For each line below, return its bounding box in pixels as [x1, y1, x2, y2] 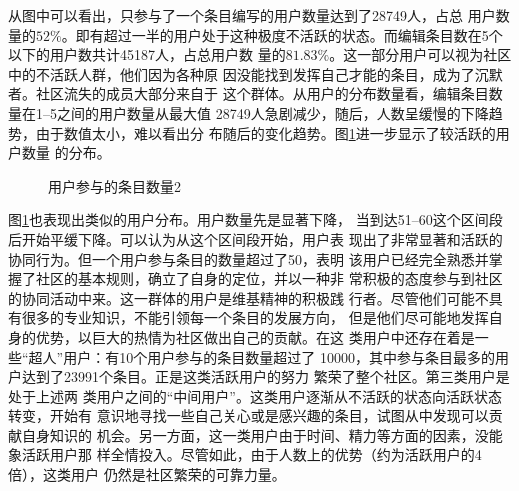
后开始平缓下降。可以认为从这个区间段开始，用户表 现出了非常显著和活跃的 [8, 228, 503, 249]
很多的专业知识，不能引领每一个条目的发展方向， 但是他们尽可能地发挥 [21, 307, 489, 328]
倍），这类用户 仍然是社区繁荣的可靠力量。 [8, 464, 286, 485]
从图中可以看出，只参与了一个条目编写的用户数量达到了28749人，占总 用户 [8, 5, 496, 25]
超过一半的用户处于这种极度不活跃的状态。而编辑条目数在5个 [103, 24, 503, 45]
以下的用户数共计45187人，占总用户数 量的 [8, 44, 286, 65]
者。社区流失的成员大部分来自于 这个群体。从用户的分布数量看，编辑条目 [8, 83, 489, 104]
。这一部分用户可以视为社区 [329, 44, 512, 65]
